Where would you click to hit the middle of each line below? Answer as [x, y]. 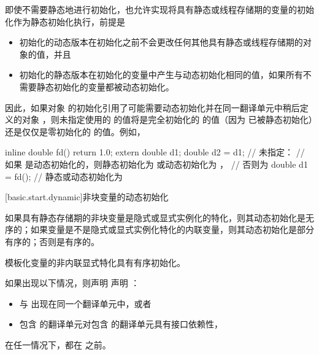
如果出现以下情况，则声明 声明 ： [72, 283]
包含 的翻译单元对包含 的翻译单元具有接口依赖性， [121, 324]
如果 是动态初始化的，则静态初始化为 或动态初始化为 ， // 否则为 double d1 [156, 164]
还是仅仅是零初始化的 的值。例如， [75, 131]
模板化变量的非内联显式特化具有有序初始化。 [95, 262]
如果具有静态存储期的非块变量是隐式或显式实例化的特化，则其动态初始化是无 [159, 217]
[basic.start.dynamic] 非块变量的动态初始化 [87, 197]
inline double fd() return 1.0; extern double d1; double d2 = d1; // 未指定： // [155, 152]
